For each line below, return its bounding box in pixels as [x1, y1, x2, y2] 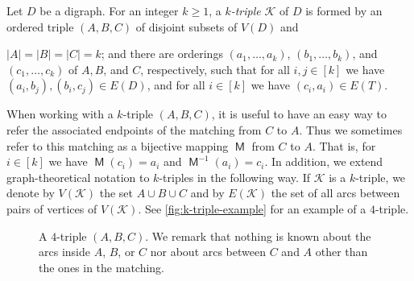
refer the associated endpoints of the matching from [6, 121, 262, 138]
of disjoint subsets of [135, 18, 238, 35]
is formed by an [305, 2, 383, 19]
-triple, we [355, 168, 406, 185]
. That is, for [312, 137, 376, 154]
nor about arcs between [150, 243, 267, 260]
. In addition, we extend [264, 153, 383, 170]
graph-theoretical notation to [6, 168, 150, 185]
